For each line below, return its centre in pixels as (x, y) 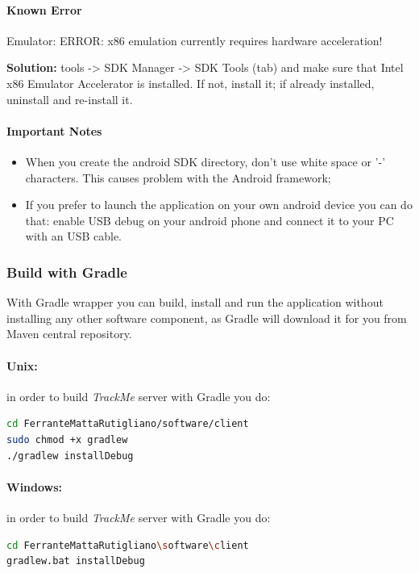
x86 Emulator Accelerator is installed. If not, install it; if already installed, (191, 83)
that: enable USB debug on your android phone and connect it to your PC (209, 220)
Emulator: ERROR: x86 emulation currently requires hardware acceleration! (195, 40)
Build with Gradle (67, 272)
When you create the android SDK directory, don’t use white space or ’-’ (205, 161)
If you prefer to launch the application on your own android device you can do (219, 205)
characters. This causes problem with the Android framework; (178, 177)
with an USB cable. (73, 236)
